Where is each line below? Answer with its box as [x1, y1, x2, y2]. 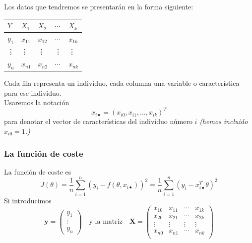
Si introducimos [4, 195, 52, 205]
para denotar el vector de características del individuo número [4, 116, 192, 126]
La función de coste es [4, 166, 71, 177]
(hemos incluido [199, 116, 248, 126]
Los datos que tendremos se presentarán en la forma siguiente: [4, 1, 193, 11]
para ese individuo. [4, 87, 62, 98]
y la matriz [89, 218, 123, 226]
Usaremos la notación [4, 97, 69, 108]
